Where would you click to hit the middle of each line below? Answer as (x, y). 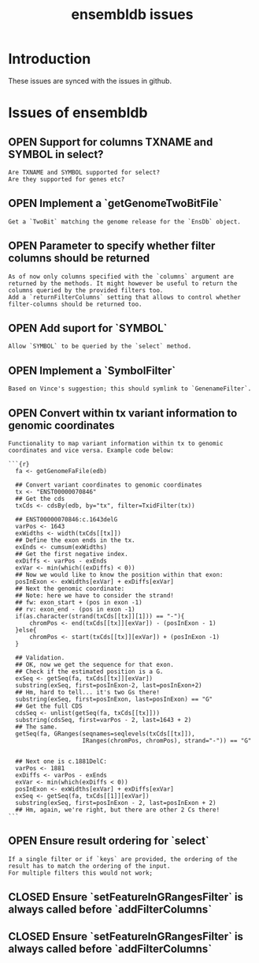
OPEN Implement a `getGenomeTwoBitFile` (115, 203)
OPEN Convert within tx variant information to (123, 413)
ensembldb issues (132, 15)
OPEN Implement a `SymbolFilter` (92, 370)
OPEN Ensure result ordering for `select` (109, 841)
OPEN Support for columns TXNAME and (111, 142)
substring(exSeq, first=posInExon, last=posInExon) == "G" (114, 699)
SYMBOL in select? (56, 154)
